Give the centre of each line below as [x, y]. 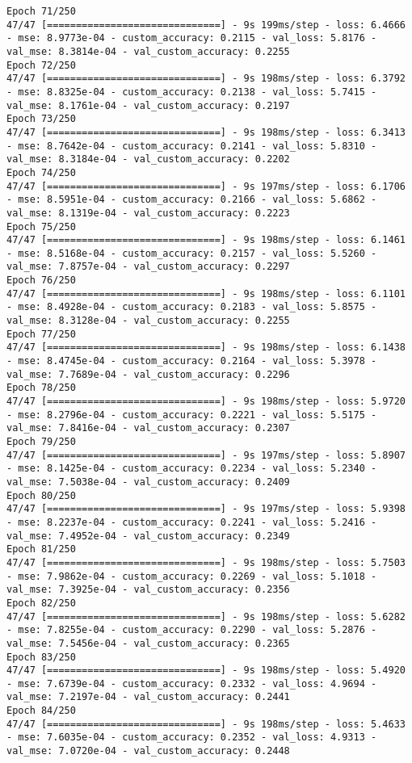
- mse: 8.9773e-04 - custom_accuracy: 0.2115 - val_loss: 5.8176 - [192, 38]
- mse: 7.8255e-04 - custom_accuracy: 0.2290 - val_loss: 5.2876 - [192, 630]
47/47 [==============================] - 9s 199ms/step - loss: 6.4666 [206, 25]
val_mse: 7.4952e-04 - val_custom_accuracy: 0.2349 [148, 536]
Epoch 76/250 [41, 281]
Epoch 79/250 [41, 442]
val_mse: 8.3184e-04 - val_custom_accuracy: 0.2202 [148, 159]
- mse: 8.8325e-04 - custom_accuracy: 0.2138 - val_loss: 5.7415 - [192, 92]
